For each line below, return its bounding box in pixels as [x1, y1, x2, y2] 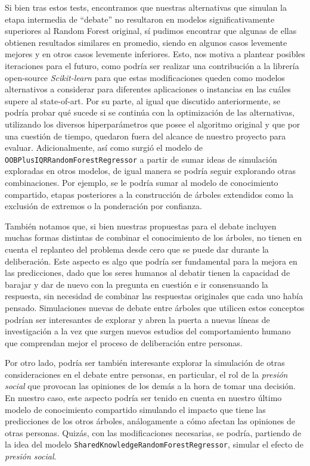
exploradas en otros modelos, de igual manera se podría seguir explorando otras [5, 164, 296, 177]
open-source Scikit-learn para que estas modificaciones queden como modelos [5, 71, 285, 83]
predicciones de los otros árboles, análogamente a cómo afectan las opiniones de [5, 415, 296, 427]
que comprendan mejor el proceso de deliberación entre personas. [5, 336, 243, 349]
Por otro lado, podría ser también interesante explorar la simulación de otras [5, 356, 285, 369]
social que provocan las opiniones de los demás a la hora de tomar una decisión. [5, 380, 296, 392]
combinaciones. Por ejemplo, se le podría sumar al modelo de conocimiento [5, 176, 278, 188]
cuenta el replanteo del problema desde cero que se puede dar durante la [5, 243, 269, 255]
